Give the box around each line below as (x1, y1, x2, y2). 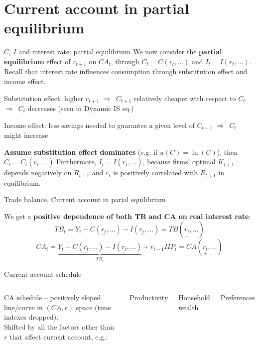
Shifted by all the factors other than (4, 321, 115, 332)
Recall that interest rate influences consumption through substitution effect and (4, 66, 248, 77)
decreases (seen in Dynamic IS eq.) (27, 103, 134, 113)
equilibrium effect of (4, 56, 71, 66)
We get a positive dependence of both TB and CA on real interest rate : (4, 211, 251, 221)
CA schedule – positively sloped (4, 292, 101, 303)
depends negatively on (4, 167, 72, 178)
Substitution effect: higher (4, 93, 84, 103)
